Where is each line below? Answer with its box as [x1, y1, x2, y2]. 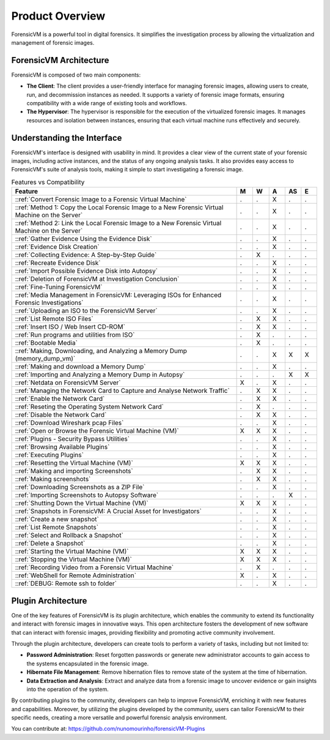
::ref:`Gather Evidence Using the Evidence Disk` [15, 234, 152, 243]
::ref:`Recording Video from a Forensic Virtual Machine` [15, 563, 174, 572]
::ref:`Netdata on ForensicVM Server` [15, 378, 121, 387]
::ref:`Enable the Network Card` [15, 395, 105, 403]
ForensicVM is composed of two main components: [11, 71, 141, 78]
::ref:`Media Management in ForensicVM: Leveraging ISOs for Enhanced [15, 291, 222, 299]
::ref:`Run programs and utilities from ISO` [15, 331, 135, 339]
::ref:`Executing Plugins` [15, 450, 84, 459]
